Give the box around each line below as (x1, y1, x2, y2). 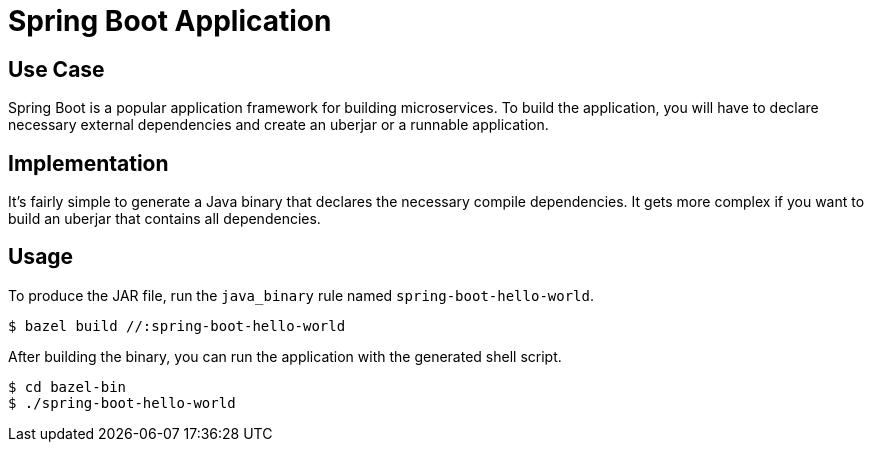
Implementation (8, 150, 169, 176)
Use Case (8, 56, 105, 82)
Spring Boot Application (8, 4, 332, 38)
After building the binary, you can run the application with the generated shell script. (8, 347, 562, 365)
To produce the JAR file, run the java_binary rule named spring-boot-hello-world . (8, 286, 595, 304)
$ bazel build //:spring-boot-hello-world (8, 317, 346, 334)
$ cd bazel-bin (8, 378, 127, 395)
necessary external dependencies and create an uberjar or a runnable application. (8, 116, 549, 134)
